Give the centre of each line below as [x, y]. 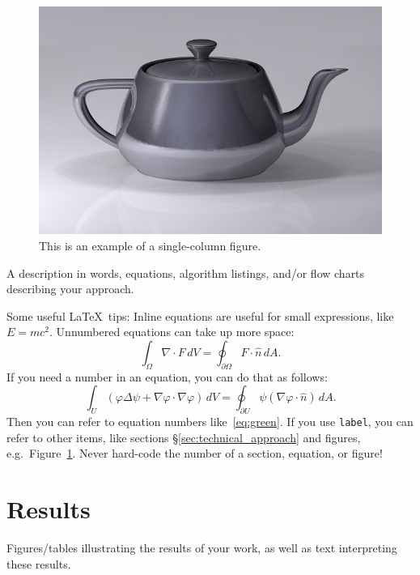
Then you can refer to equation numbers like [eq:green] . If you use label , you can [210, 422]
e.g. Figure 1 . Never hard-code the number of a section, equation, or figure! [195, 453]
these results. [39, 563]
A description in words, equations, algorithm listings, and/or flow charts [186, 273]
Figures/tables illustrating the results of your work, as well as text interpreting [202, 548]
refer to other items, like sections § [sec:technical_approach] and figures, [184, 437]
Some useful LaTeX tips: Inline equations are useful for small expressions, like [200, 315]
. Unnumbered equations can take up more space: [172, 332]
